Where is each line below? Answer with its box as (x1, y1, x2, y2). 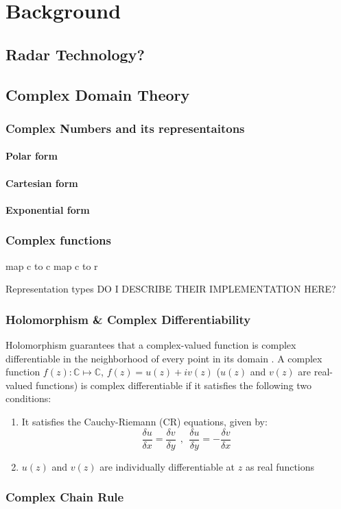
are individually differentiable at (99, 459, 235, 473)
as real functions (245, 459, 315, 473)
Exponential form (5, 202, 90, 216)
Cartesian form (5, 175, 78, 190)
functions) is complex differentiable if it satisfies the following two (35, 377, 312, 392)
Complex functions (5, 232, 111, 249)
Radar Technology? (5, 43, 145, 64)
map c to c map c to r (5, 258, 98, 273)
